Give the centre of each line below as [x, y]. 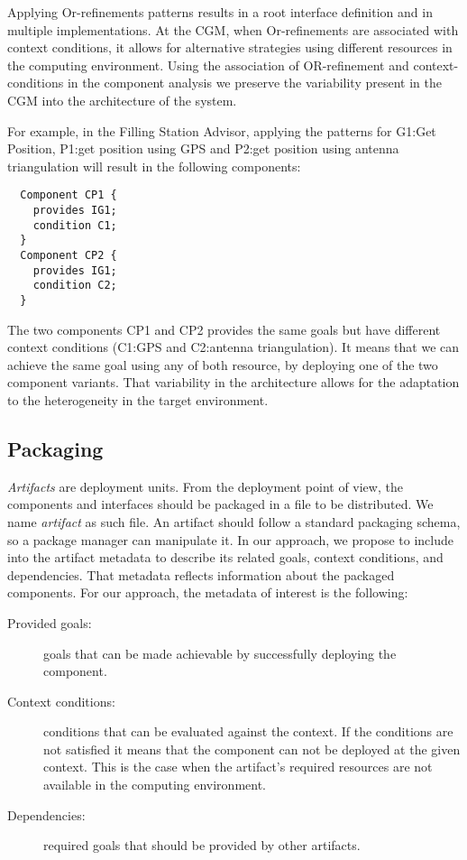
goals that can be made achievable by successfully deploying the [220, 653]
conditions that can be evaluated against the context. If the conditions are [248, 731]
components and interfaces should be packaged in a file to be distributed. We [220, 504]
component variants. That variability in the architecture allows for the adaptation [233, 382]
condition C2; [75, 286]
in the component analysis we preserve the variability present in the [254, 83]
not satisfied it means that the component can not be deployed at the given [252, 749]
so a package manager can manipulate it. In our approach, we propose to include [230, 539]
